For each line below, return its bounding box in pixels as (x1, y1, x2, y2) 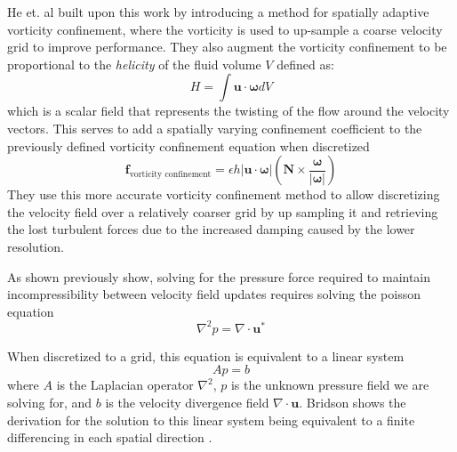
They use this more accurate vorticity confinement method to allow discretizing (7, 185, 440, 204)
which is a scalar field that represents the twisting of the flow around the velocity (7, 101, 450, 120)
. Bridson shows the (299, 393, 406, 411)
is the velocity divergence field (105, 393, 269, 411)
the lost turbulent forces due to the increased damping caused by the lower (7, 220, 415, 238)
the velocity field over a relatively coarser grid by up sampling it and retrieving (7, 202, 438, 221)
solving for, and (7, 393, 92, 411)
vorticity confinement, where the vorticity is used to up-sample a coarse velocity (7, 20, 443, 38)
